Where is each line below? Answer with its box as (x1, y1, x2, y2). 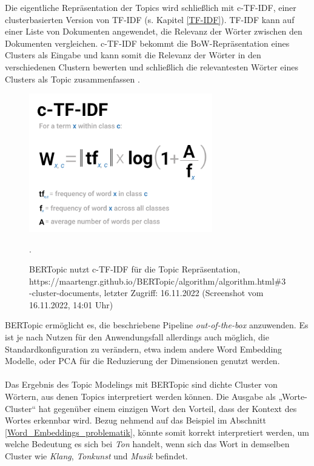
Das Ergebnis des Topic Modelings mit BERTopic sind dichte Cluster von (5, 378, 278, 391)
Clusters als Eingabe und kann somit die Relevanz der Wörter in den (5, 49, 261, 61)
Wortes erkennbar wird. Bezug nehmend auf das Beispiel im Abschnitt (5, 414, 266, 427)
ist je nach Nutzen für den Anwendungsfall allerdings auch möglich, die (5, 331, 269, 343)
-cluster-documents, (29, 286, 102, 299)
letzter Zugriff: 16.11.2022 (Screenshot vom (104, 286, 264, 299)
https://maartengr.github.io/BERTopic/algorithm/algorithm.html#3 (29, 274, 286, 287)
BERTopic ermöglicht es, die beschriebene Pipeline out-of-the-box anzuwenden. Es (5, 319, 309, 331)
